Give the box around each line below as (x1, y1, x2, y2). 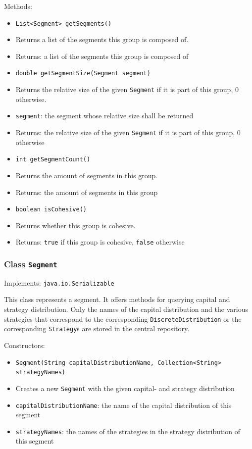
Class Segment (4, 257, 57, 270)
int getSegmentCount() (15, 156, 91, 163)
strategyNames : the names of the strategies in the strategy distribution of (15, 426, 241, 436)
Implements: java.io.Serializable (4, 277, 114, 288)
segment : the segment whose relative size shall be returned (15, 110, 194, 121)
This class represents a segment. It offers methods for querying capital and (4, 294, 230, 304)
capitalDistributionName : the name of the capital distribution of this (15, 399, 232, 410)
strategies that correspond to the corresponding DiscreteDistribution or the (4, 313, 242, 324)
